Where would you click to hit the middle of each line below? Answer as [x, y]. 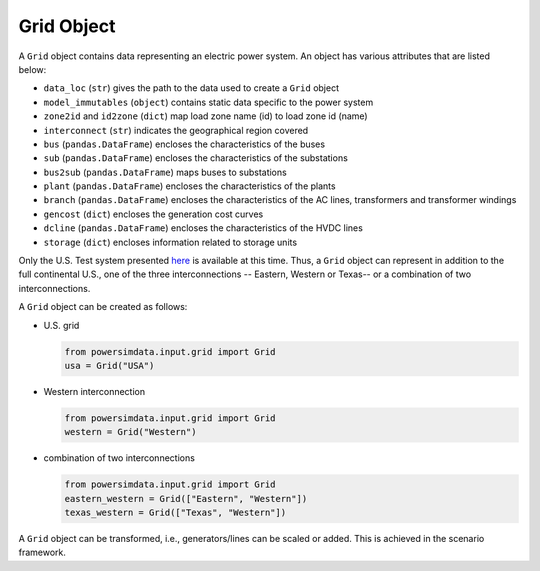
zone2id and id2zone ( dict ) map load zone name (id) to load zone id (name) [206, 116]
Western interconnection [94, 391]
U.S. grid [61, 325]
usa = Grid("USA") [109, 365]
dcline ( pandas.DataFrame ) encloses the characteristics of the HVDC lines [203, 228]
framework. [42, 552]
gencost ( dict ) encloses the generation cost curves [153, 214]
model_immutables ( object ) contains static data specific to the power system [208, 102]
